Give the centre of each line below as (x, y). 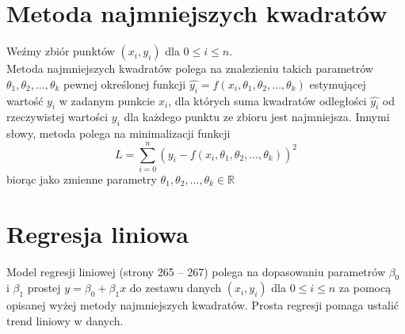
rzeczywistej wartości (57, 117)
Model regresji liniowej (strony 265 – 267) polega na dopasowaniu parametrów (196, 271)
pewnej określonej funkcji (125, 83)
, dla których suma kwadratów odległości (267, 100)
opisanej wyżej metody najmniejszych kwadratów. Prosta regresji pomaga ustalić (203, 305)
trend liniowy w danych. (65, 320)
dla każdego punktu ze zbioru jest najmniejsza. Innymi (257, 117)
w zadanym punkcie (107, 100)
